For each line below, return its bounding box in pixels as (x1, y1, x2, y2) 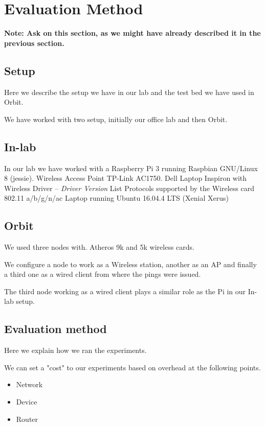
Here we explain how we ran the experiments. (4, 345, 147, 356)
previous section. (4, 37, 64, 48)
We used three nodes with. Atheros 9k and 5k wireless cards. (4, 242, 194, 252)
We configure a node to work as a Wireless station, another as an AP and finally (4, 258, 257, 269)
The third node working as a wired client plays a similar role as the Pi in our (4, 286, 246, 296)
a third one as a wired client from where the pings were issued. (4, 269, 201, 279)
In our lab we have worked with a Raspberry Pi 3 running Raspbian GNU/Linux (4, 162, 258, 173)
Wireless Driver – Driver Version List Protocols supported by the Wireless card (4, 182, 254, 193)
